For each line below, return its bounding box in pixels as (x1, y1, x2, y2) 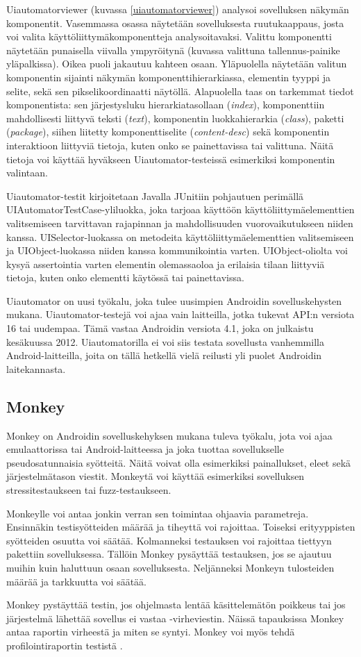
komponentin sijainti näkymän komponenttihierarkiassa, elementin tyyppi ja (6, 69, 331, 84)
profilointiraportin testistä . (6, 638, 123, 652)
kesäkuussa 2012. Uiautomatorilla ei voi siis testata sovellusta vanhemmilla (6, 334, 324, 349)
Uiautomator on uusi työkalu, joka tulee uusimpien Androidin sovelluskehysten (6, 293, 342, 308)
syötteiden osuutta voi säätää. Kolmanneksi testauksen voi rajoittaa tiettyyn (6, 533, 332, 547)
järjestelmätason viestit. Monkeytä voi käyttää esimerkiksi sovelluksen (6, 469, 305, 483)
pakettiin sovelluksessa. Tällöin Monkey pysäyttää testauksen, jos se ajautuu (6, 547, 332, 561)
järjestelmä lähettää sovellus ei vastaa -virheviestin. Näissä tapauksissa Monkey (6, 610, 344, 625)
